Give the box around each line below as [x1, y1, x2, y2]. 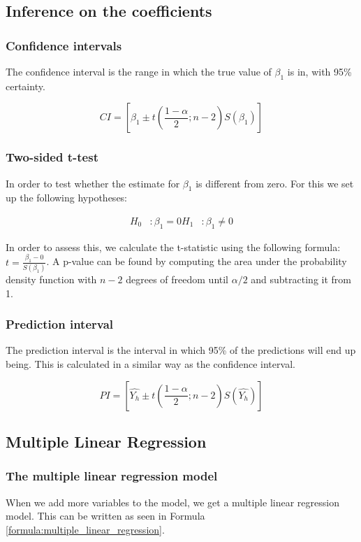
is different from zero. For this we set [196, 176, 354, 190]
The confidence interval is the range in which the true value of [6, 64, 272, 78]
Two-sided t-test [6, 148, 98, 166]
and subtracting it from [251, 272, 351, 286]
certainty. [6, 78, 45, 93]
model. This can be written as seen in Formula [6, 508, 205, 523]
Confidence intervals [6, 36, 122, 54]
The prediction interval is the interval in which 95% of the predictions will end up [6, 343, 356, 357]
